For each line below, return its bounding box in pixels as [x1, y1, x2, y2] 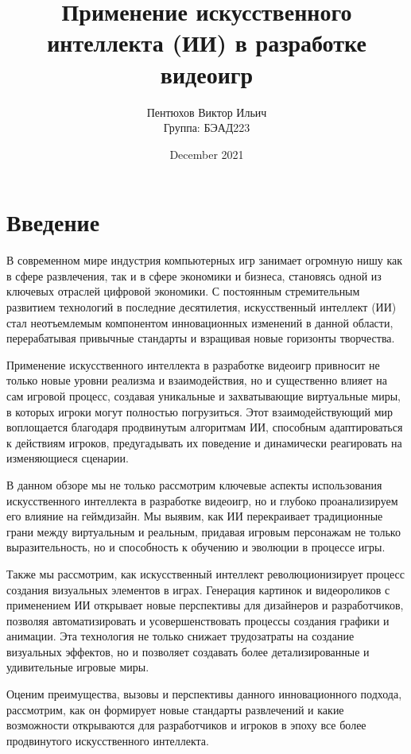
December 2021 [169, 145, 244, 162]
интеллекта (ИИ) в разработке [47, 26, 366, 59]
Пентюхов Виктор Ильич [146, 103, 267, 120]
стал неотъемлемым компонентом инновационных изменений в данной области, [6, 314, 394, 331]
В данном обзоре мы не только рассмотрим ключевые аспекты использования [6, 476, 382, 493]
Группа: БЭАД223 [163, 119, 250, 136]
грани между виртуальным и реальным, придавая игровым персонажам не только [6, 523, 401, 539]
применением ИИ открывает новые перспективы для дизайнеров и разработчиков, [6, 597, 404, 613]
